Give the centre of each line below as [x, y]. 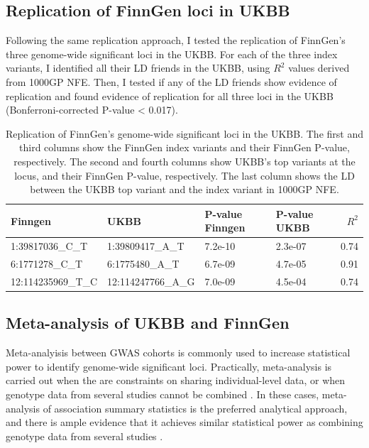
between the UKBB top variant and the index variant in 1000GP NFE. [184, 189]
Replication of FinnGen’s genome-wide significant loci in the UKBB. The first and [184, 133]
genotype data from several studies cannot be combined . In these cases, [163, 394]
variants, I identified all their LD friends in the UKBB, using [138, 68]
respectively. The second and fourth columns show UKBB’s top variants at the [184, 161]
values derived [319, 68]
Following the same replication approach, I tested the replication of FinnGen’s [176, 40]
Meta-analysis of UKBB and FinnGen [148, 323]
